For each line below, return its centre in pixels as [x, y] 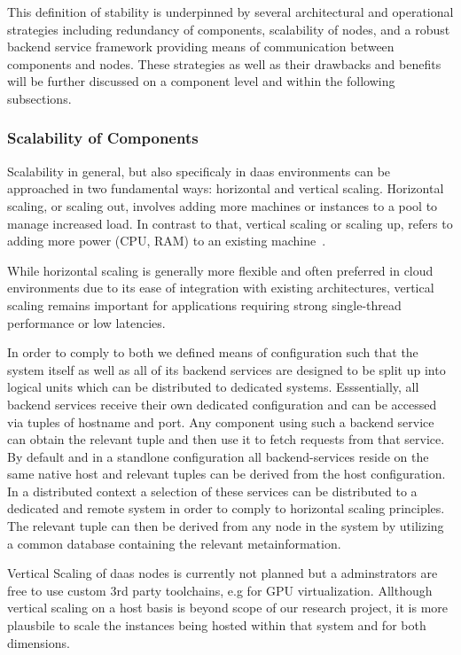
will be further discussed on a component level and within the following [201, 81]
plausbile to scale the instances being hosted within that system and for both [217, 625]
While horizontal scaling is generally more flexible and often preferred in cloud [220, 270]
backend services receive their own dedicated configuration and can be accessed [222, 404]
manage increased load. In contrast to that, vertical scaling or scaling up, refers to [230, 223]
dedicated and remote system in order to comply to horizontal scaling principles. [226, 508]
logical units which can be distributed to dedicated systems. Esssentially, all [213, 387]
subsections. [39, 98]
